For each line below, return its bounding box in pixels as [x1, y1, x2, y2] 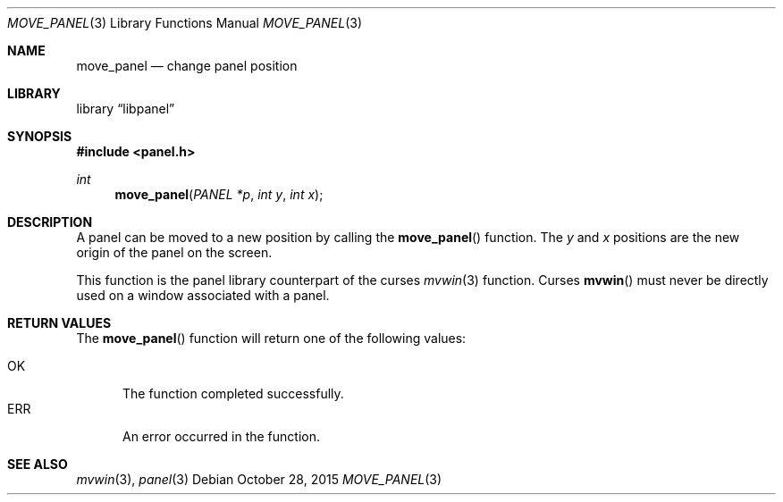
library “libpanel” [76, 101, 175, 116]
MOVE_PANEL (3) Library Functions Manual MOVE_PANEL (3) [7, 15, 363, 30]
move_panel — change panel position [76, 58, 298, 73]
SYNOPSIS [7, 129, 72, 144]
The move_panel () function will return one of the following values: [76, 330, 467, 346]
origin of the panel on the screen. [76, 245, 273, 260]
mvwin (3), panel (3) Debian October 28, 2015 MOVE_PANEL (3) [76, 472, 442, 487]
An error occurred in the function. [122, 429, 320, 444]
